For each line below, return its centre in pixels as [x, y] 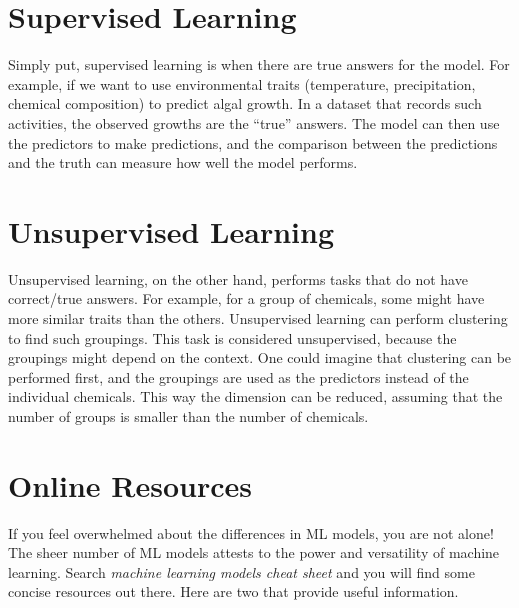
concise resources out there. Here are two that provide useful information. [233, 591]
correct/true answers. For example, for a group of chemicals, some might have [246, 298]
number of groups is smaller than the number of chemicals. [188, 415]
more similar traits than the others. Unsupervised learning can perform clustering [258, 318]
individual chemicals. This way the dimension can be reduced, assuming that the [255, 396]
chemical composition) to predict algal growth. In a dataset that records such [245, 103]
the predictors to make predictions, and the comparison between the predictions [253, 142]
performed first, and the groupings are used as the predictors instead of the [238, 376]
